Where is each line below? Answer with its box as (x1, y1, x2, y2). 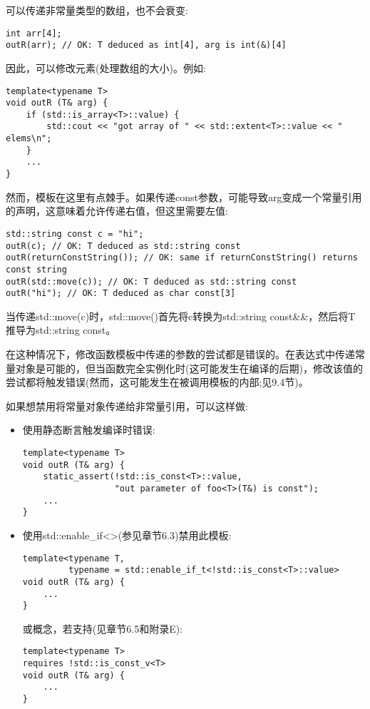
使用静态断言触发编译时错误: (22, 422, 155, 437)
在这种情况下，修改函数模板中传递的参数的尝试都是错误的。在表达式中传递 (6, 347, 355, 362)
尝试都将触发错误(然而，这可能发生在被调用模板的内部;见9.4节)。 (6, 374, 309, 389)
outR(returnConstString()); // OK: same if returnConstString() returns (6, 253, 358, 263)
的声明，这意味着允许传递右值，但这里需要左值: (6, 203, 228, 218)
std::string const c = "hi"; (6, 228, 144, 239)
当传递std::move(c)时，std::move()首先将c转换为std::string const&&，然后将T (6, 308, 356, 323)
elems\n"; (6, 133, 52, 144)
